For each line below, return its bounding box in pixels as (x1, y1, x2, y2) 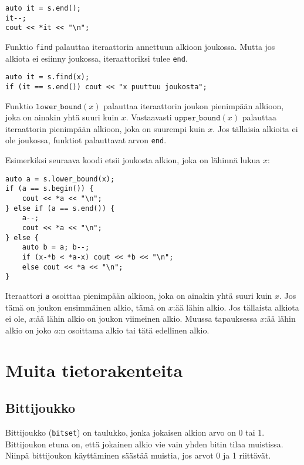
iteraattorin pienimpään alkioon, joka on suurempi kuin (5, 122, 205, 134)
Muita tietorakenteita (5, 358, 183, 382)
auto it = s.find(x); (5, 73, 90, 82)
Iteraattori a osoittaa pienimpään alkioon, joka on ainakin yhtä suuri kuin (5, 289, 272, 301)
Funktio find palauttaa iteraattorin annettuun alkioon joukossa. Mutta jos (5, 40, 275, 52)
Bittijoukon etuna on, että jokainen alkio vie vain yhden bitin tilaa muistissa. (5, 437, 283, 450)
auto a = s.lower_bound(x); (5, 174, 115, 183)
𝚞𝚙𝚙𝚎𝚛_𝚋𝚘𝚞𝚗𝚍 (174, 114, 221, 123)
